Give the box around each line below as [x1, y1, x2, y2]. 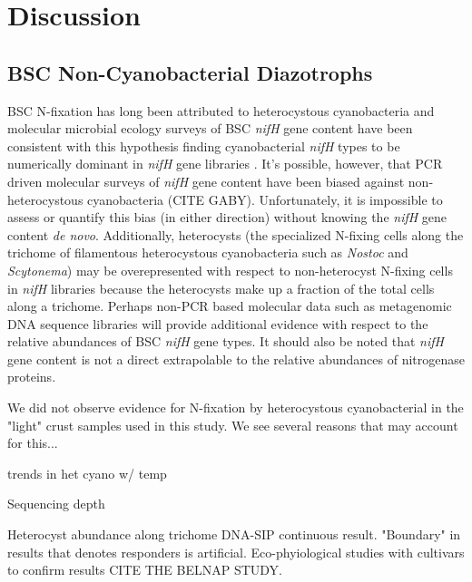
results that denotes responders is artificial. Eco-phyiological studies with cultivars [7, 542, 465, 561]
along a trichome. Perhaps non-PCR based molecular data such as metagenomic [7, 296, 452, 315]
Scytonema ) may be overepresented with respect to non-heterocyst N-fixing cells [7, 260, 453, 279]
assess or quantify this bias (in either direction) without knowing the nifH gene [7, 208, 447, 227]
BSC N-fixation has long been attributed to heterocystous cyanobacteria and [7, 101, 435, 120]
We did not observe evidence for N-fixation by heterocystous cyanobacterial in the [7, 398, 464, 417]
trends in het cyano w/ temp [7, 463, 167, 482]
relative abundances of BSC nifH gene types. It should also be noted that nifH [7, 332, 444, 351]
